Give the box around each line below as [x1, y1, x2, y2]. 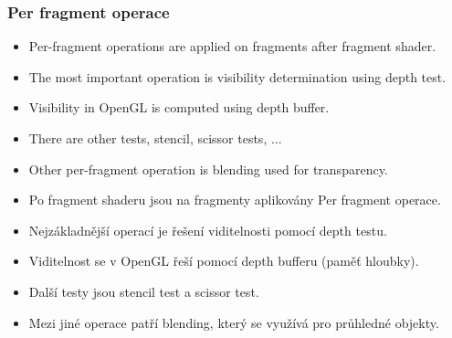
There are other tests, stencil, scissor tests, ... [28, 129, 282, 147]
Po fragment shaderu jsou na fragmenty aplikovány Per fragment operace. [28, 190, 441, 209]
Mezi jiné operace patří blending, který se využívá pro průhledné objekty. [28, 312, 439, 332]
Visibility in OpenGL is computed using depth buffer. [28, 98, 330, 117]
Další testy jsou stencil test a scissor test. [28, 281, 259, 301]
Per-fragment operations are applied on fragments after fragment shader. [28, 37, 436, 56]
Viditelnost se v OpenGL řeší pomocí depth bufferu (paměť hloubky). [28, 251, 419, 270]
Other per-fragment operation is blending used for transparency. [28, 159, 388, 178]
